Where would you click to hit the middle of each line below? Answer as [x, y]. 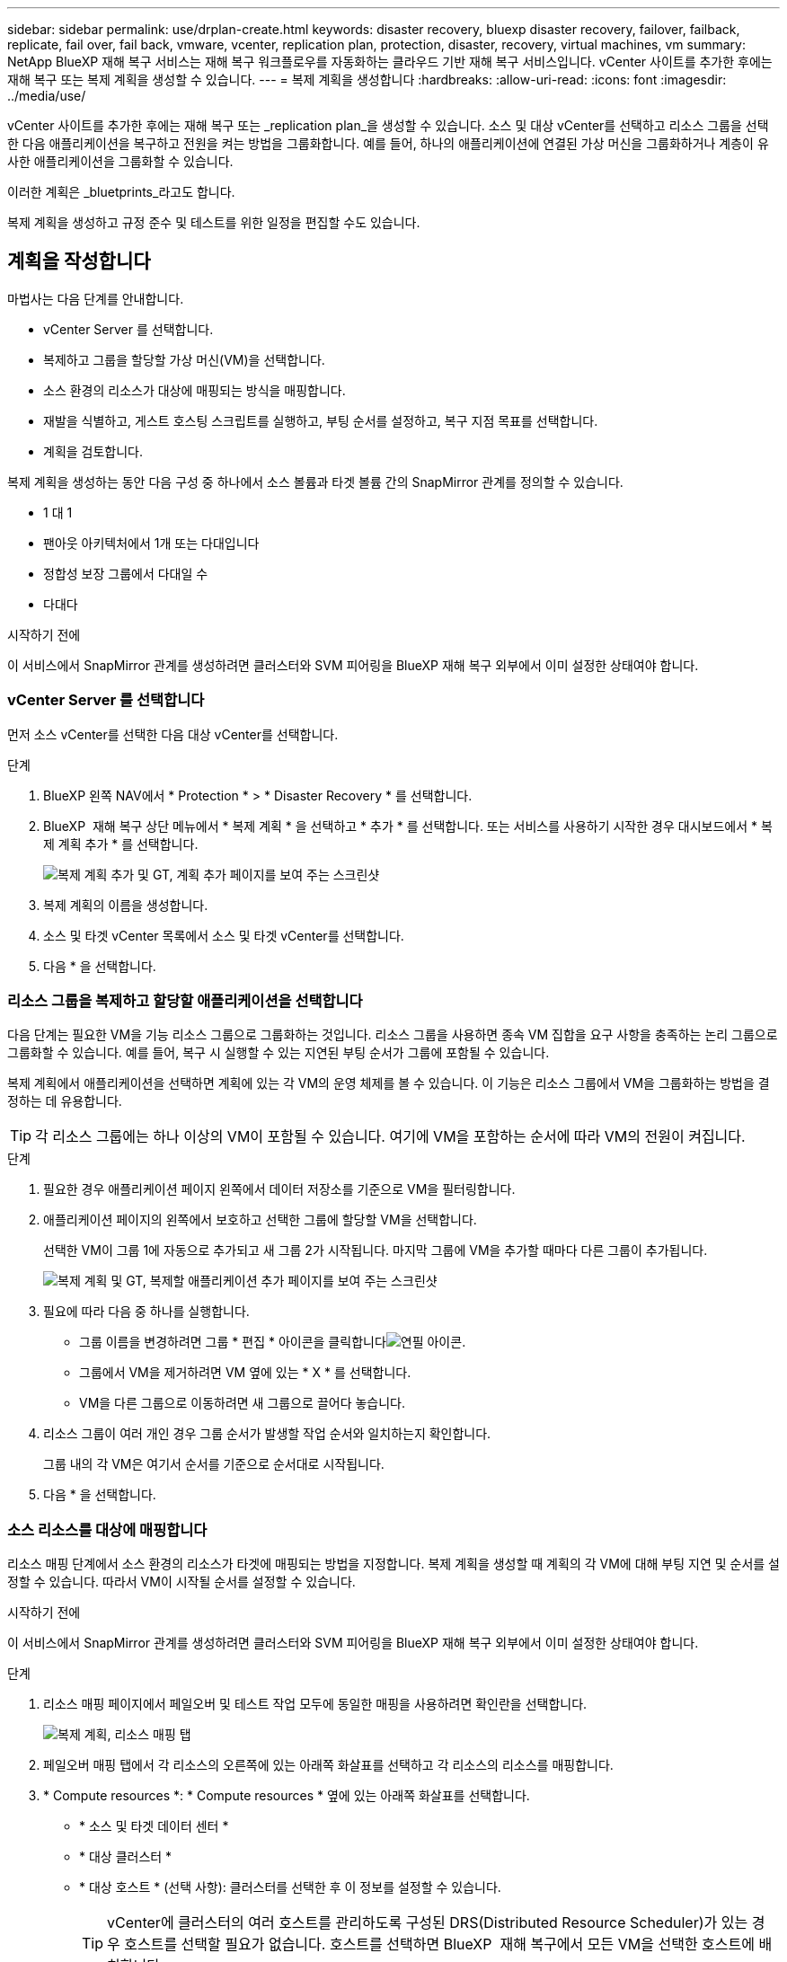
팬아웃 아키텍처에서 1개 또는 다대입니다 [151, 543]
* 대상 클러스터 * [126, 1857]
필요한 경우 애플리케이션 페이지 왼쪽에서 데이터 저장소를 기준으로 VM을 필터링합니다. [279, 1189]
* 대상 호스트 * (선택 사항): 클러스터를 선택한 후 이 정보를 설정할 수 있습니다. [290, 1887]
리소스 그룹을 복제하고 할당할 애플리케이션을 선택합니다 [185, 1000]
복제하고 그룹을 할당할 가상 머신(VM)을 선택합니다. [184, 359]
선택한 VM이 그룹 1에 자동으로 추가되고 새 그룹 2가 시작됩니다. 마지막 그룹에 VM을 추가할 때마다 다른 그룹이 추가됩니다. [376, 1251]
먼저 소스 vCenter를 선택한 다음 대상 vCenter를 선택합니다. [173, 734]
